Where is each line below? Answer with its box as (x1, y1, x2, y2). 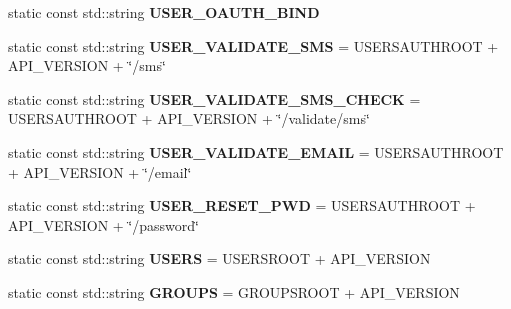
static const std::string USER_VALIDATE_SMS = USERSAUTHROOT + (8, 35, 499, 56)
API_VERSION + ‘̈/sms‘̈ (8, 55, 166, 76)
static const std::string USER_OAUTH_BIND (8, 2, 320, 22)
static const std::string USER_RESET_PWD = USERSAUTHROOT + (8, 195, 476, 216)
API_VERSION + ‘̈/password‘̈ (8, 214, 199, 235)
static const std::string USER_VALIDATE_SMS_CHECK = (8, 88, 421, 109)
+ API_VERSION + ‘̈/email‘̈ (8, 161, 192, 182)
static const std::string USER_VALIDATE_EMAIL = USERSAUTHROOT (8, 141, 504, 162)
